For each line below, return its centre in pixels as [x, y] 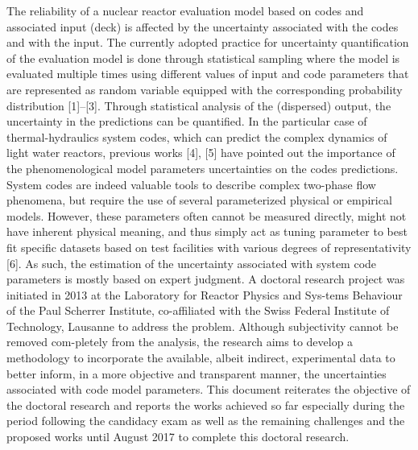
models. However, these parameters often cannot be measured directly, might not [207, 215]
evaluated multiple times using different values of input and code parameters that [208, 74]
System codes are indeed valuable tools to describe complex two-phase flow [191, 184]
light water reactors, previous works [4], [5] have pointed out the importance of [201, 153]
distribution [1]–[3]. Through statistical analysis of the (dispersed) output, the [199, 105]
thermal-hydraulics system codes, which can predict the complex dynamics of [197, 136]
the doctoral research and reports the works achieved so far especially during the [206, 405]
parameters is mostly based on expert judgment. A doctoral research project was [206, 279]
